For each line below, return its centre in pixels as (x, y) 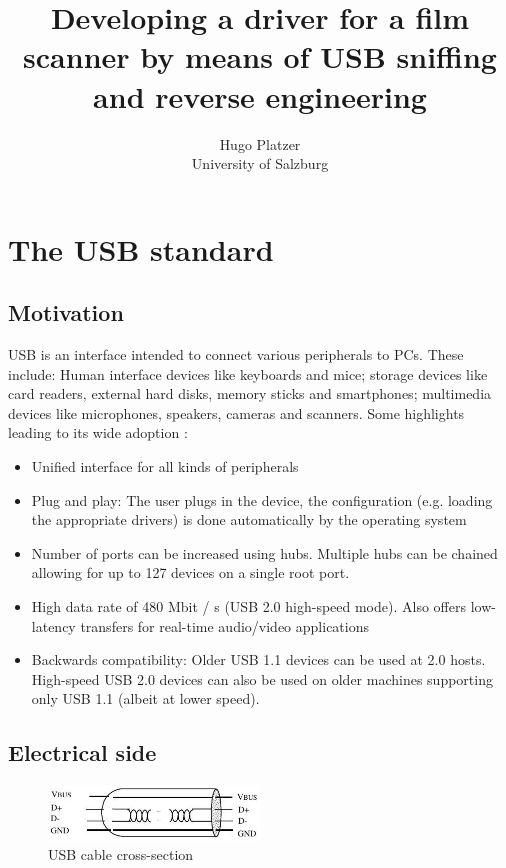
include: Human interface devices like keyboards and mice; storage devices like (248, 373)
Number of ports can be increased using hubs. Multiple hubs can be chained (264, 552)
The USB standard (141, 248)
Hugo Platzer (260, 143)
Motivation (66, 312)
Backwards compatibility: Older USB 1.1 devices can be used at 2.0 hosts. (258, 659)
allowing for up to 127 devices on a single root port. (190, 572)
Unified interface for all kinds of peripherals (165, 466)
